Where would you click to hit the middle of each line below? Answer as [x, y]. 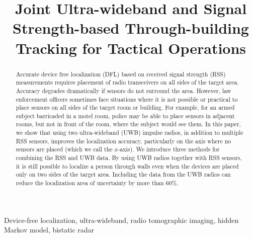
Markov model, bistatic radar [49, 230]
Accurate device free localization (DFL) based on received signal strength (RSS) [121, 74]
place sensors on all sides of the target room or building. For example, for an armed [125, 107]
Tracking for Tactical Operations [131, 48]
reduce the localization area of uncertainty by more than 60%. [97, 183]
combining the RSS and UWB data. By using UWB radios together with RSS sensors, [129, 158]
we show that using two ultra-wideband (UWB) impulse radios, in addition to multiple [130, 133]
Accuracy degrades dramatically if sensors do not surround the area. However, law [123, 90]
